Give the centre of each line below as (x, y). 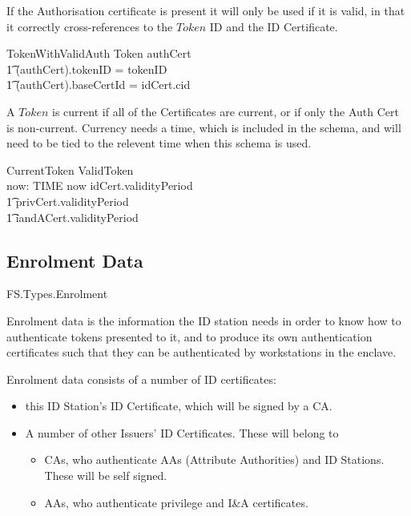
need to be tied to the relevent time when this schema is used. (159, 143)
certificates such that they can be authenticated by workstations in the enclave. (201, 352)
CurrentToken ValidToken (70, 169)
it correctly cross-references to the (90, 26)
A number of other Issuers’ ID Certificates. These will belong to (182, 432)
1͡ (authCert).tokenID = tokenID (87, 69)
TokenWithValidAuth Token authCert (99, 53)
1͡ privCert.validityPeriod (68, 201)
